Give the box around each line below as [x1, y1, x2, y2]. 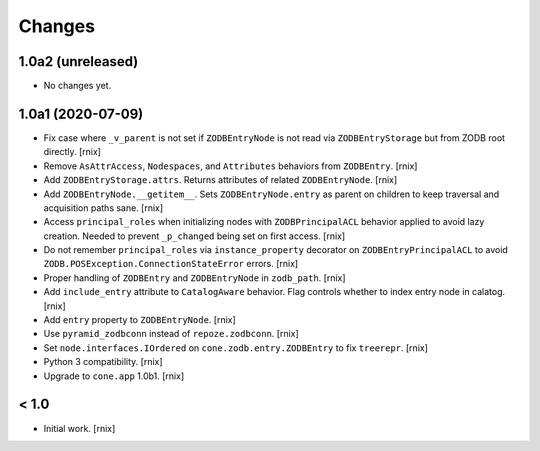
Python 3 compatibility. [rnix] [43, 356, 164, 368]
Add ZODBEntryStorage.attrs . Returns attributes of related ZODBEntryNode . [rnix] [43, 174, 398, 186]
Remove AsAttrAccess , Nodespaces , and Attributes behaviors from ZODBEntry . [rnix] [43, 160, 418, 172]
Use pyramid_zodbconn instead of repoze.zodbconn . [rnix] [43, 328, 299, 340]
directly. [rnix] [43, 146, 102, 158]
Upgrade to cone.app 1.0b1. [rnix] [43, 370, 185, 382]
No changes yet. [43, 80, 112, 92]
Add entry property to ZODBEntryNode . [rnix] [43, 314, 237, 326]
